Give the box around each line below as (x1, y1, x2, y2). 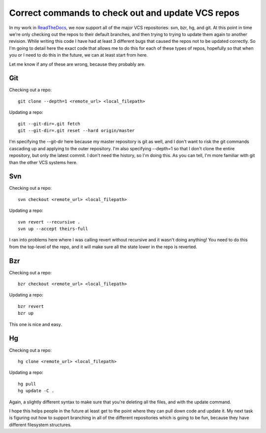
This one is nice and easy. (9, 321, 62, 327)
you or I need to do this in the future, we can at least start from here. (9, 52, 148, 58)
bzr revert (18, 303, 44, 309)
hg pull (18, 381, 36, 387)
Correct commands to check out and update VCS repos (9, 7, 240, 18)
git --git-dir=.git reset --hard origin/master (18, 128, 135, 133)
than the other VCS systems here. (9, 159, 78, 165)
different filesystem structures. (9, 422, 72, 428)
